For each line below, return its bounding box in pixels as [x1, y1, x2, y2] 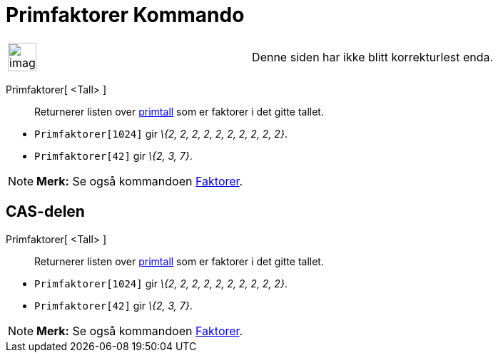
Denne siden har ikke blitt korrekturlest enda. [252, 49, 494, 64]
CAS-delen [6, 203, 85, 221]
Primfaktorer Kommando [6, 3, 245, 27]
